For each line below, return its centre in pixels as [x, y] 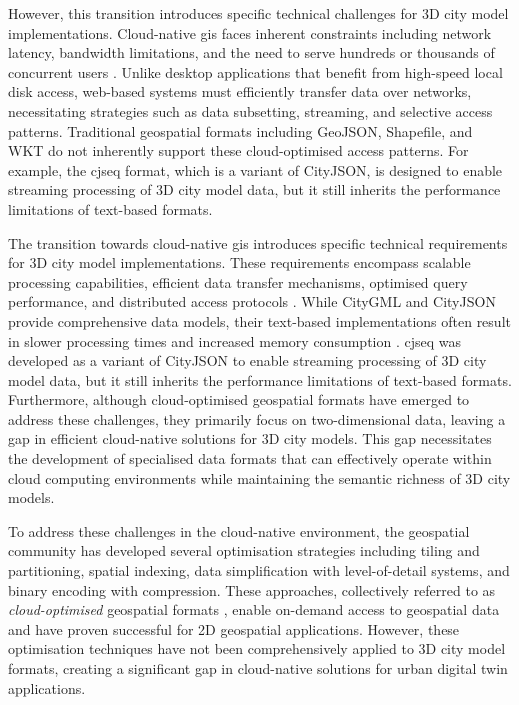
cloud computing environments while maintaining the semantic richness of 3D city [259, 477]
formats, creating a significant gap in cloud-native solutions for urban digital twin [258, 668]
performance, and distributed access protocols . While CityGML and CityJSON [252, 301]
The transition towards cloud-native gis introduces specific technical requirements [258, 242]
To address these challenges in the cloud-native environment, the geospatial [239, 530]
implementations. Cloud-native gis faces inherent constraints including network [250, 32]
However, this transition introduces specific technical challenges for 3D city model [258, 13]
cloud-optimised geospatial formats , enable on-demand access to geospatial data [254, 609]
